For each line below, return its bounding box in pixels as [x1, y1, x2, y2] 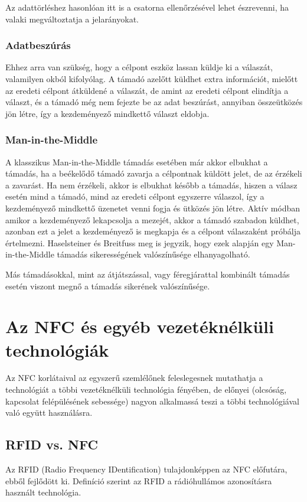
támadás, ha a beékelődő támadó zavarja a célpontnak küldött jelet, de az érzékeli [5, 167, 302, 180]
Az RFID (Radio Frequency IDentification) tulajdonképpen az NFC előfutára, [5, 463, 288, 475]
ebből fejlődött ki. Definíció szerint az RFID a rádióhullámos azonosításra [5, 474, 272, 487]
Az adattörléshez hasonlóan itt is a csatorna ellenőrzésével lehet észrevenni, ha [5, 1, 289, 13]
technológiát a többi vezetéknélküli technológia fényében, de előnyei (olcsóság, [5, 383, 287, 396]
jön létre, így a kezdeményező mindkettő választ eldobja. [5, 107, 210, 119]
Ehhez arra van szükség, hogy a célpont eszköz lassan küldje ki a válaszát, [5, 61, 273, 73]
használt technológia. [5, 486, 81, 498]
